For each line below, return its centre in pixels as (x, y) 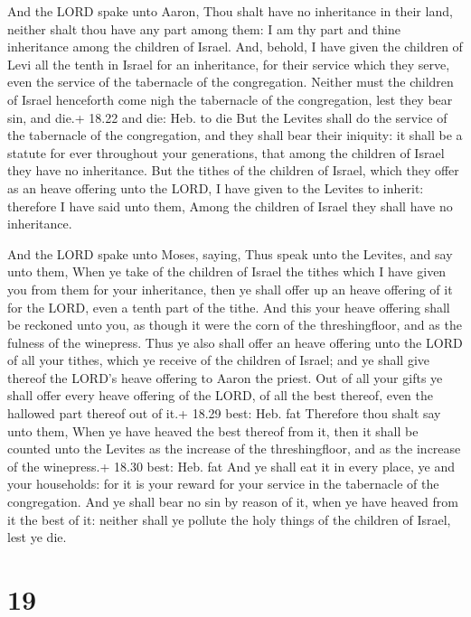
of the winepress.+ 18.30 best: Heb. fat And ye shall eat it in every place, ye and (231, 466)
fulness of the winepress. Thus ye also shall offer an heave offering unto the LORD (235, 342)
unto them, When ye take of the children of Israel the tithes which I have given (227, 271)
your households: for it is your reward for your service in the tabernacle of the (223, 484)
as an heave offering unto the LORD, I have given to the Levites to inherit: (216, 187)
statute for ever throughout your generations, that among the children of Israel (226, 152)
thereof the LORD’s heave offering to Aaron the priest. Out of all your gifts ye (225, 377)
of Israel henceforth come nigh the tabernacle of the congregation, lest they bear (230, 99)
